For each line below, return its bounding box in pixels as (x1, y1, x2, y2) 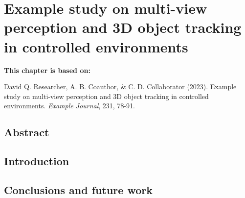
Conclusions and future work (4, 182, 153, 197)
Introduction (4, 153, 69, 169)
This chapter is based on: (4, 65, 90, 75)
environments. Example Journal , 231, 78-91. (4, 100, 135, 111)
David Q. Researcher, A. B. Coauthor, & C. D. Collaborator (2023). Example (4, 81, 237, 92)
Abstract (4, 124, 49, 140)
